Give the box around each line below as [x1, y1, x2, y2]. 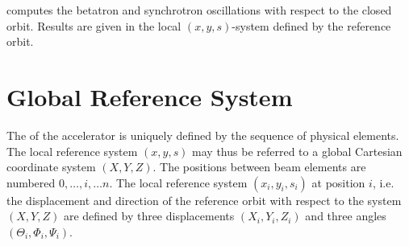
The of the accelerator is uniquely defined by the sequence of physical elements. [6, 126, 399, 143]
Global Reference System [6, 80, 293, 113]
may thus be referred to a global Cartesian [192, 142, 403, 159]
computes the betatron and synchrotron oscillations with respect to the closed [6, 2, 392, 18]
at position [311, 174, 365, 191]
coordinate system [6, 158, 96, 175]
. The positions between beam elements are [152, 158, 366, 175]
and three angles [305, 207, 386, 224]
